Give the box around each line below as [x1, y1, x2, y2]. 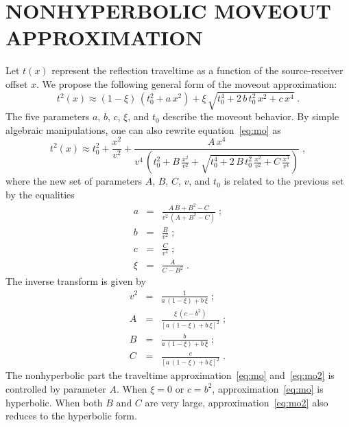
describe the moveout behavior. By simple [163, 109, 339, 124]
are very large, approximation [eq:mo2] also [145, 395, 328, 409]
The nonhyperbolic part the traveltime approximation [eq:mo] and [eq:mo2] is [5, 368, 335, 382]
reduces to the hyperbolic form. [5, 408, 137, 423]
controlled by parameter [5, 381, 106, 395]
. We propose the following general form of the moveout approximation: [36, 76, 337, 91]
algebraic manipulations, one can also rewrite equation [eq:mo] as [5, 122, 281, 137]
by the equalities [5, 187, 75, 201]
